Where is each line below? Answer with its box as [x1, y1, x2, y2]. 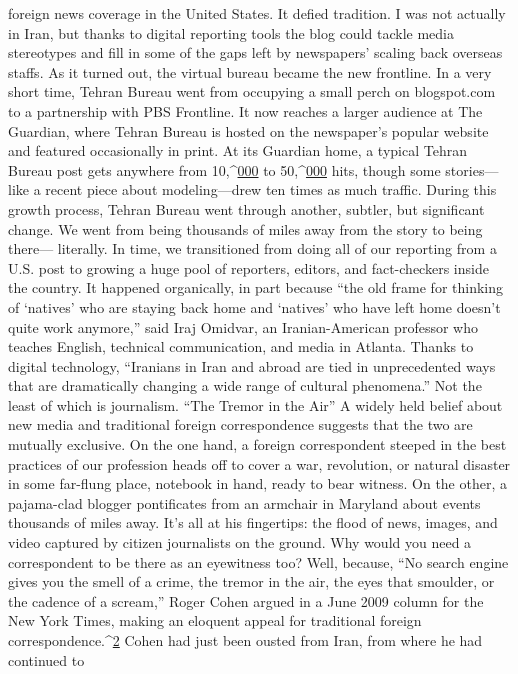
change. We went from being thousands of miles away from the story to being [8, 218, 483, 239]
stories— [445, 159, 499, 180]
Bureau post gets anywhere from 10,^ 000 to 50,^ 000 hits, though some [8, 159, 441, 180]
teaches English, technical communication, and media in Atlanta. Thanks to [8, 336, 474, 357]
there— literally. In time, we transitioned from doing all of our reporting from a [8, 238, 497, 259]
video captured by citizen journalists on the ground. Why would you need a [8, 532, 472, 553]
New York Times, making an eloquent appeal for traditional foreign [8, 610, 422, 631]
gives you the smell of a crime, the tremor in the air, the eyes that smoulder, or [8, 571, 495, 592]
